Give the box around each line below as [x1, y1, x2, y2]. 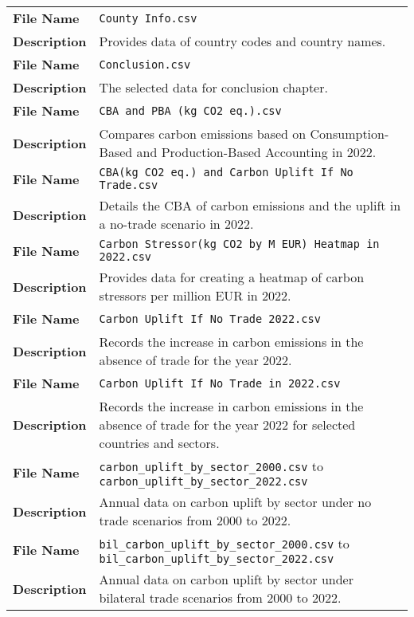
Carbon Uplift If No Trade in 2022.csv [99, 376, 341, 390]
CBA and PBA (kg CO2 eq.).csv [99, 104, 282, 117]
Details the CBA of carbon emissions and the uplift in [99, 196, 401, 214]
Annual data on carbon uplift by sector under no [99, 493, 372, 511]
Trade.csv [99, 179, 158, 191]
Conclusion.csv [99, 57, 191, 71]
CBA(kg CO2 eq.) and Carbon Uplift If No [99, 166, 353, 179]
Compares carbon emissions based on [99, 124, 307, 143]
